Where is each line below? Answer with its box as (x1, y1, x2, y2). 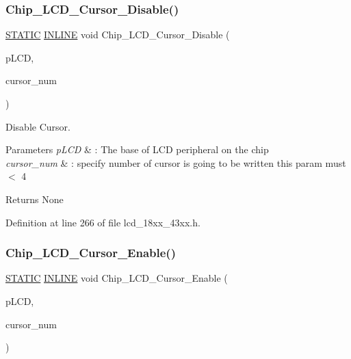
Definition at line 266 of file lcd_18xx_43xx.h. (5, 215, 200, 229)
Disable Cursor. (5, 119, 70, 133)
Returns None (5, 191, 64, 206)
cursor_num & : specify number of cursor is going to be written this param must (5, 155, 346, 170)
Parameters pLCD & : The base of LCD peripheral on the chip (5, 142, 269, 157)
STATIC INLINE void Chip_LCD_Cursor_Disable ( (5, 27, 230, 42)
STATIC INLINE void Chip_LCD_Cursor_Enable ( (5, 271, 228, 285)
